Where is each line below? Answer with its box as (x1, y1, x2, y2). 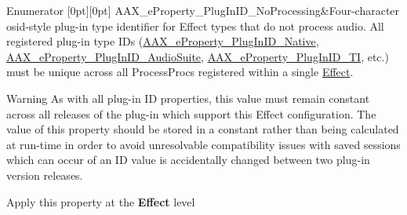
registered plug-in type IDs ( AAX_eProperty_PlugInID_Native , (6, 33, 319, 49)
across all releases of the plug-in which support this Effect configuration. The (6, 105, 376, 122)
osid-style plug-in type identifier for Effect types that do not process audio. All (6, 17, 384, 34)
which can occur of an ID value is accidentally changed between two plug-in (6, 151, 370, 168)
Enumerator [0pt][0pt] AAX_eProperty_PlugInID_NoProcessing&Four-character (6, 2, 400, 18)
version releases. (6, 166, 83, 183)
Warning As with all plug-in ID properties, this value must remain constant (6, 89, 370, 106)
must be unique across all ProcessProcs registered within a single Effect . (6, 64, 354, 80)
